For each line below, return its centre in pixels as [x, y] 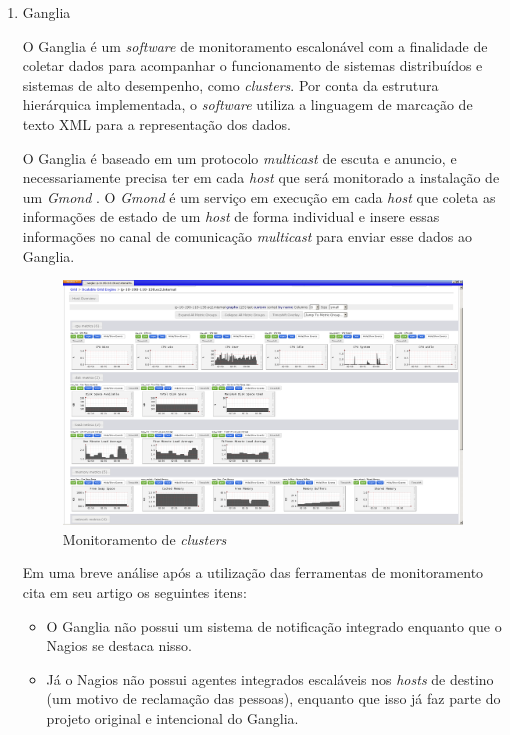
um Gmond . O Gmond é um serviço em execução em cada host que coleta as [259, 196]
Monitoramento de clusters [144, 538]
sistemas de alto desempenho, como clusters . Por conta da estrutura [230, 84]
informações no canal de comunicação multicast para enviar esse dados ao [247, 235]
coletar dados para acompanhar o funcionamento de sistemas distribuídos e [252, 65]
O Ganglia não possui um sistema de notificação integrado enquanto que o [274, 625]
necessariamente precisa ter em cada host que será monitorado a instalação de [261, 177]
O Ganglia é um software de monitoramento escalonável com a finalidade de [255, 45]
